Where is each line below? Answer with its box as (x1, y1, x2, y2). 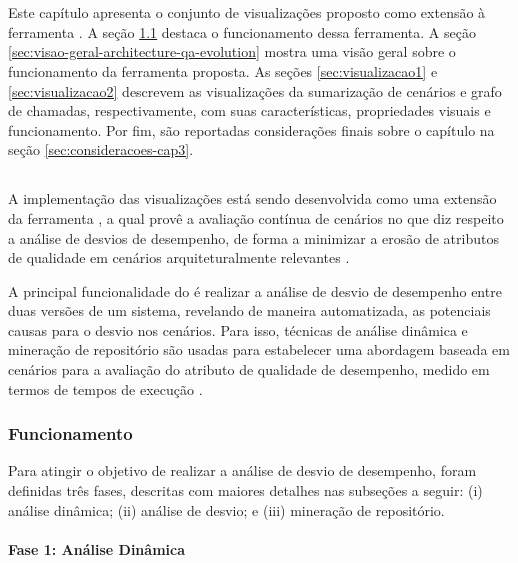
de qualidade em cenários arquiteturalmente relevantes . (8, 247, 350, 268)
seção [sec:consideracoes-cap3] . (8, 139, 194, 160)
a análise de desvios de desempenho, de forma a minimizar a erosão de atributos (8, 227, 499, 248)
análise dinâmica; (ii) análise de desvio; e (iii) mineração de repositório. (8, 499, 445, 520)
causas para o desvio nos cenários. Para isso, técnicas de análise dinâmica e (8, 319, 468, 340)
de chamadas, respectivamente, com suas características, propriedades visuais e (8, 100, 491, 121)
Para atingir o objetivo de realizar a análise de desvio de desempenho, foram (8, 460, 477, 481)
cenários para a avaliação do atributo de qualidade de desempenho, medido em (8, 359, 490, 380)
